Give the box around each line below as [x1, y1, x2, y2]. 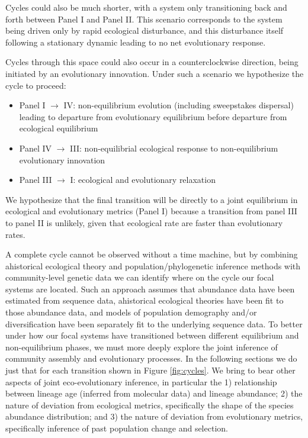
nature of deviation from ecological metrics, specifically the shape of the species [5, 398, 294, 411]
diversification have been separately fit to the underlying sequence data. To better [5, 317, 303, 330]
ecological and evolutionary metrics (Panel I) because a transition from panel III [5, 205, 297, 217]
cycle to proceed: [5, 79, 66, 91]
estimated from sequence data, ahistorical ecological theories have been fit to [5, 294, 284, 307]
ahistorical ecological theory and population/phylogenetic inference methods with [5, 259, 301, 272]
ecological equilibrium [19, 122, 98, 134]
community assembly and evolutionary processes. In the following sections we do [5, 352, 297, 365]
